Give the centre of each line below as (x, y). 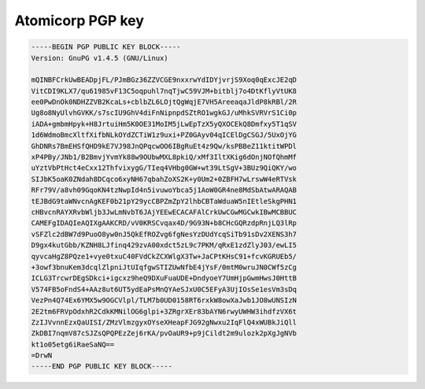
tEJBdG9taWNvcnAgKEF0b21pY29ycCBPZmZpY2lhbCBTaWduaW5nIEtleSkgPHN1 (164, 201)
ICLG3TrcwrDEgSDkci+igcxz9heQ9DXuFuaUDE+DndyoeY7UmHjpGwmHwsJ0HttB (164, 278)
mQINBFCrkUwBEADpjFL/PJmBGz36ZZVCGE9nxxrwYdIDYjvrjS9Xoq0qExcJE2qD (164, 80)
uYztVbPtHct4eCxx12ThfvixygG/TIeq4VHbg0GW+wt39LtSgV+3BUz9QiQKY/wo (164, 168)
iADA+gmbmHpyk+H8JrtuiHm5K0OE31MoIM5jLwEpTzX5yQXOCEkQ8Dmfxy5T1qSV (164, 124)
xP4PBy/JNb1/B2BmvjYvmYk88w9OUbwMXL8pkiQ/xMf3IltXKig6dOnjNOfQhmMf (164, 157)
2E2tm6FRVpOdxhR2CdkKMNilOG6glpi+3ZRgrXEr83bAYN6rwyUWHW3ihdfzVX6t (164, 311)
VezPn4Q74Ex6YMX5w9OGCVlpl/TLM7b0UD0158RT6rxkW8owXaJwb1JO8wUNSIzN (164, 300)
